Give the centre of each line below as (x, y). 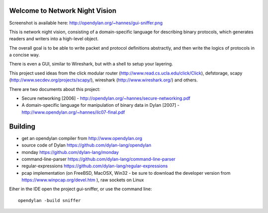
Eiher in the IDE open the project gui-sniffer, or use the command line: (81, 189)
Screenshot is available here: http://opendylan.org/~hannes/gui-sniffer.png (86, 23)
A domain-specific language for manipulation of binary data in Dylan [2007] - (100, 105)
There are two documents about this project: (55, 89)
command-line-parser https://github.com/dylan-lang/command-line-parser (99, 159)
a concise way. (24, 55)
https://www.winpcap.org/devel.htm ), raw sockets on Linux (83, 180)
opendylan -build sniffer (50, 200)
